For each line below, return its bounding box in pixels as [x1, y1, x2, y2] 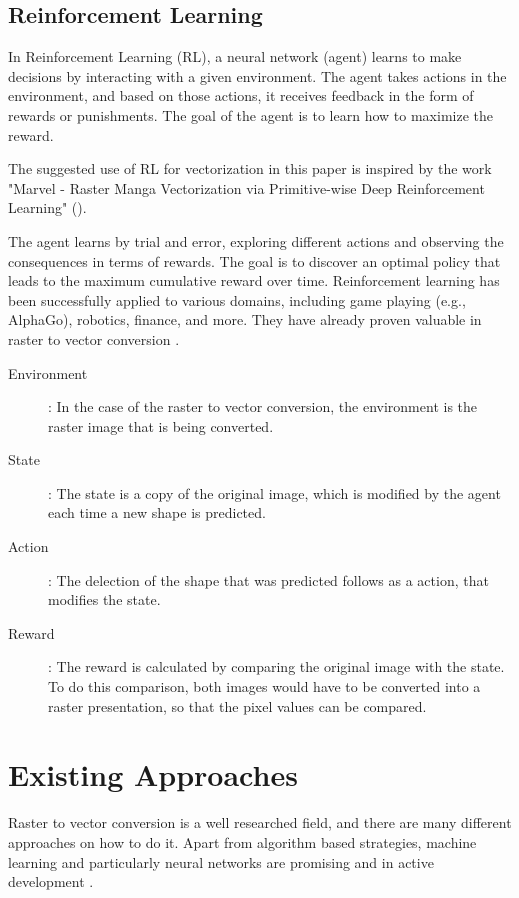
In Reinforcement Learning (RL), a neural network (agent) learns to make [8, 46, 462, 67]
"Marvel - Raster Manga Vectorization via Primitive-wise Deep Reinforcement [8, 177, 485, 198]
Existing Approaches [8, 754, 298, 795]
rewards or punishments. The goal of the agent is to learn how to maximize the [8, 104, 493, 125]
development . [8, 871, 94, 892]
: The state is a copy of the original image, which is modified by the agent [48, 482, 501, 503]
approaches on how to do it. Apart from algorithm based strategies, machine [8, 831, 477, 852]
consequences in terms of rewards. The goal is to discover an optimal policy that [8, 250, 501, 271]
